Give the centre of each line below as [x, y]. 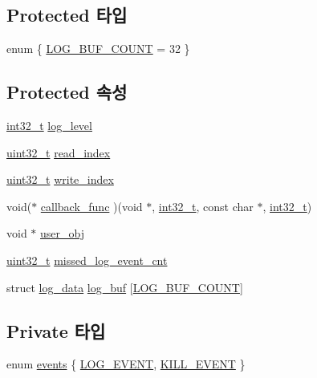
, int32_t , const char [203, 206]
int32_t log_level [49, 125]
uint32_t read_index [59, 152]
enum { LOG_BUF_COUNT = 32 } [98, 49]
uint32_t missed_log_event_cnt [87, 260]
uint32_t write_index [60, 179]
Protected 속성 [67, 92]
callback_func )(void [91, 206]
